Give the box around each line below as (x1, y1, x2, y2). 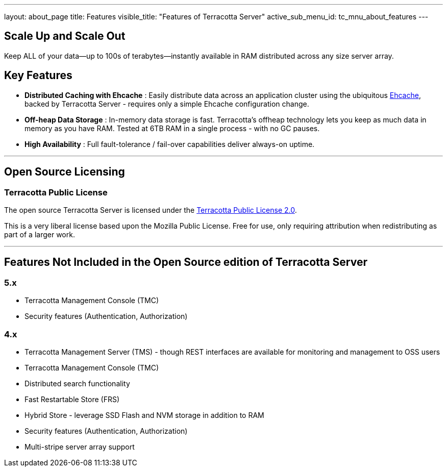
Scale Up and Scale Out (4, 30, 126, 43)
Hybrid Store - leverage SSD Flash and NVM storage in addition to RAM (24, 410, 264, 419)
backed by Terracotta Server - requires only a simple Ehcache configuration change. (24, 99, 309, 108)
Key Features (4, 69, 72, 82)
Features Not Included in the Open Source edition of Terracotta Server (4, 256, 367, 269)
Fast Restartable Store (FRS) (24, 394, 120, 404)
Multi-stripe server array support (24, 442, 135, 451)
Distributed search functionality (24, 379, 130, 388)
